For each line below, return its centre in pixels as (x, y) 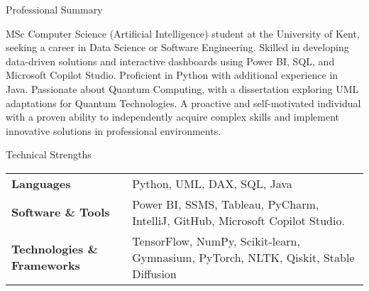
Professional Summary (54, 9)
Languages (41, 183)
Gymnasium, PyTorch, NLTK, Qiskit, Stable (243, 257)
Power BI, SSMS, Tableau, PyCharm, (226, 204)
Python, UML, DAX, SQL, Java (212, 183)
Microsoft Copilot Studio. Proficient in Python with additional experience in (172, 75)
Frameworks (46, 265)
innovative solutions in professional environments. (114, 130)
